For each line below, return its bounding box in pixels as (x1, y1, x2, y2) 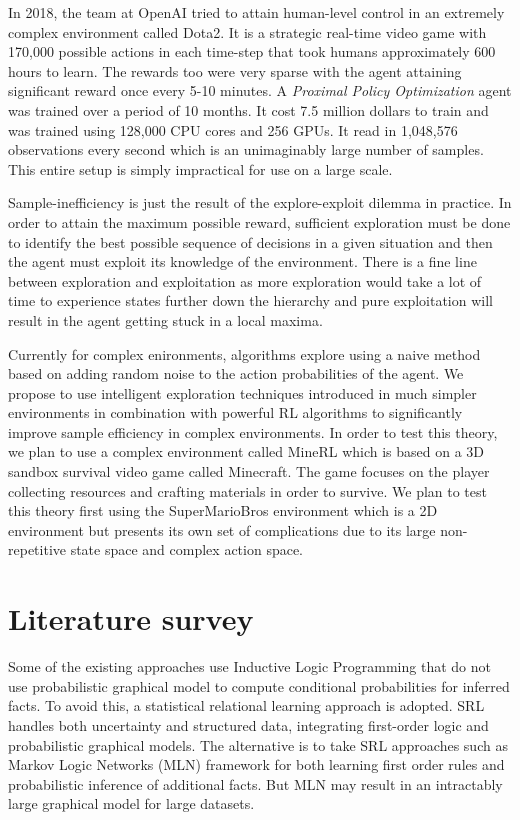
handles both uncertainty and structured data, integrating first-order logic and (8, 714, 489, 735)
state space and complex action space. (70, 539, 304, 560)
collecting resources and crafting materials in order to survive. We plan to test (8, 480, 487, 501)
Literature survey (8, 598, 254, 639)
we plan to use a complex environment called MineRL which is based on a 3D (8, 441, 485, 462)
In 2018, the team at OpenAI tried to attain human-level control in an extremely (8, 2, 505, 22)
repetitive (8, 539, 66, 560)
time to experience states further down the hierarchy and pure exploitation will (8, 290, 493, 311)
